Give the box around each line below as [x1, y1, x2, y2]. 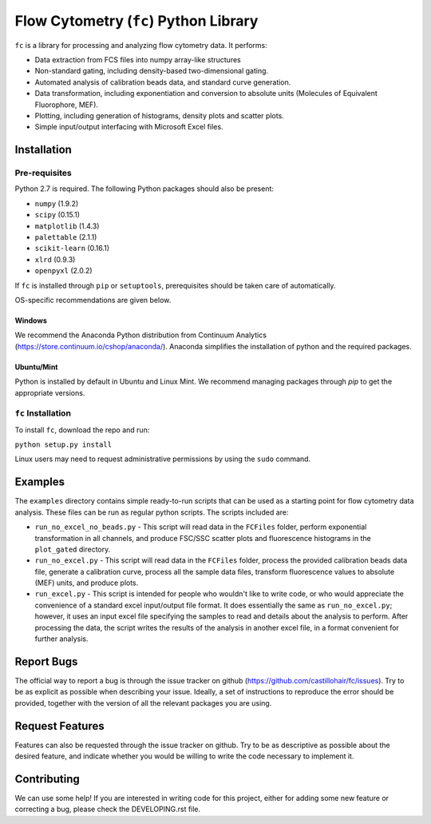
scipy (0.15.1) [34, 210, 80, 220]
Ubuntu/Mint [14, 362, 58, 372]
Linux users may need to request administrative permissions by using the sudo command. [14, 454, 311, 464]
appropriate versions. [14, 388, 85, 397]
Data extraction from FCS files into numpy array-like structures [34, 54, 241, 64]
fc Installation [14, 408, 72, 419]
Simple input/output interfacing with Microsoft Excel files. [34, 122, 223, 132]
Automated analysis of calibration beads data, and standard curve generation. [34, 77, 291, 87]
